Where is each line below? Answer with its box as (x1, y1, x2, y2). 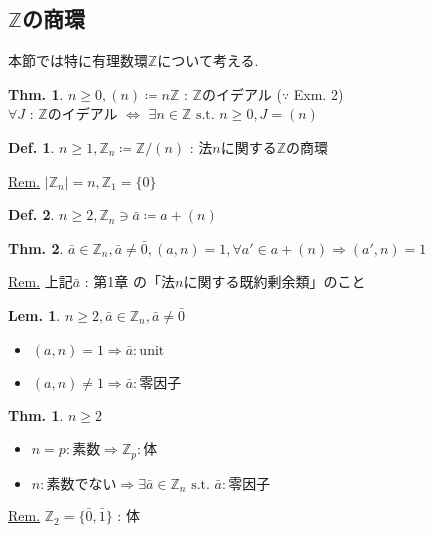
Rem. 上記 (8, 271, 73, 292)
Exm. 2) (293, 83, 344, 104)
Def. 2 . (8, 204, 55, 225)
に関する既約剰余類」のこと (183, 271, 366, 292)
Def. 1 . (8, 136, 55, 157)
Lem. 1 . (8, 304, 61, 325)
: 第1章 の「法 (84, 271, 176, 292)
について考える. (157, 50, 259, 71)
